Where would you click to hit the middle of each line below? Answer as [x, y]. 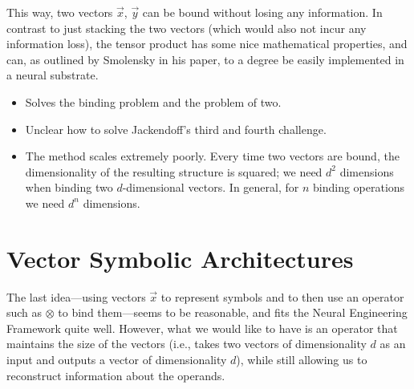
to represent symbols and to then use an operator [282, 296]
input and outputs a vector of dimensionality [117, 360]
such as [24, 312]
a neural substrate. [53, 75]
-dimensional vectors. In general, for [211, 187]
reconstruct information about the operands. [116, 375]
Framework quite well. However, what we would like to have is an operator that [202, 328]
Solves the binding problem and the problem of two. [153, 101]
